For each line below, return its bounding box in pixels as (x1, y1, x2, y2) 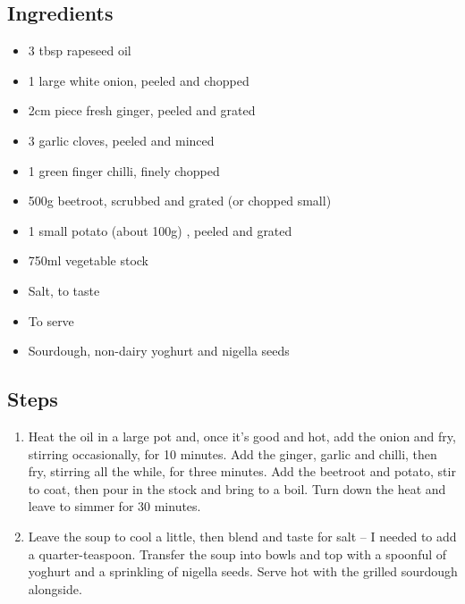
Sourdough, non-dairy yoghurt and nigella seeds (28, 341, 290, 360)
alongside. (28, 579, 82, 598)
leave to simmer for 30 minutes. (28, 497, 201, 516)
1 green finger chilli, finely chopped (28, 161, 220, 180)
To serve (28, 311, 74, 330)
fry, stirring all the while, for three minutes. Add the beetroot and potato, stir (28, 462, 456, 481)
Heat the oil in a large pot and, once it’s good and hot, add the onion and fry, (28, 426, 456, 445)
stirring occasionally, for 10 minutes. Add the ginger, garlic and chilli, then (28, 444, 437, 463)
